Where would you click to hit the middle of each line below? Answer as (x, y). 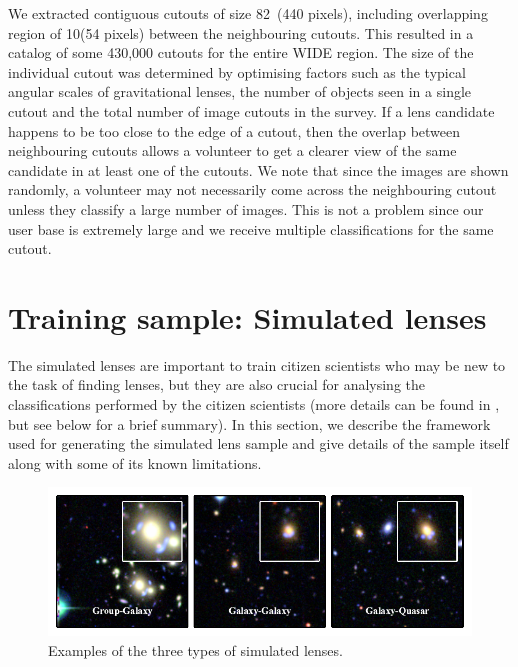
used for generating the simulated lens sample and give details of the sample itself (258, 443)
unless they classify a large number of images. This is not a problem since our (246, 208)
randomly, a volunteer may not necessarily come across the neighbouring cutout (252, 189)
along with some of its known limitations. (135, 462)
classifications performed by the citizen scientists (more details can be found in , (254, 404)
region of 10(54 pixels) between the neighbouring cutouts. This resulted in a (241, 32)
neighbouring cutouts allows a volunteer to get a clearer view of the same (232, 150)
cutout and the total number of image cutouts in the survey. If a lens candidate (251, 110)
